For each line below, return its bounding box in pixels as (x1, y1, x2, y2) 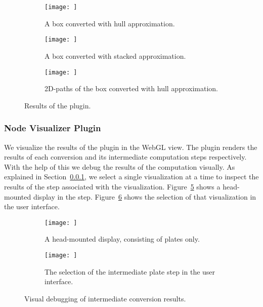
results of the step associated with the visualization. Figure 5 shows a (4, 181, 221, 191)
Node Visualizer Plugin (4, 122, 101, 134)
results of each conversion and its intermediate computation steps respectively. (4, 151, 247, 162)
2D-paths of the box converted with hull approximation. (45, 83, 218, 94)
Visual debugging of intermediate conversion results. (24, 293, 186, 303)
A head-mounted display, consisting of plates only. (45, 234, 200, 244)
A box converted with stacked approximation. (45, 50, 186, 61)
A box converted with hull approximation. (45, 18, 175, 28)
